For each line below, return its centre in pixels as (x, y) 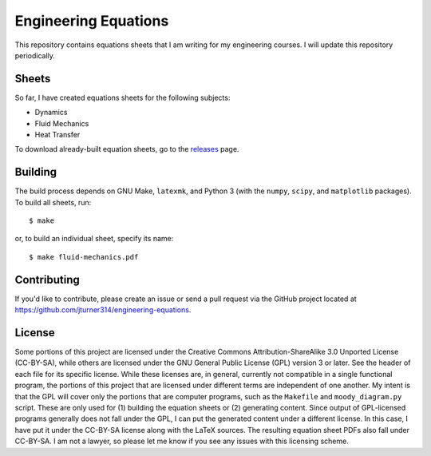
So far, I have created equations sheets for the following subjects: (123, 97)
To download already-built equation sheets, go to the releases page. (127, 149)
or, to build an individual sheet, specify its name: (94, 239)
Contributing (47, 280)
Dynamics (51, 113)
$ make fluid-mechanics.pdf (84, 257)
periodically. (35, 55)
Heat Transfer (57, 135)
